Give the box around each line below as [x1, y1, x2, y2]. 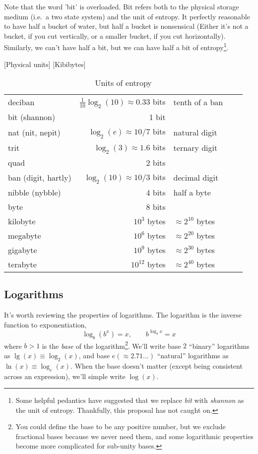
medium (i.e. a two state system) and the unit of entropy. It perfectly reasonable [4, 11, 250, 21]
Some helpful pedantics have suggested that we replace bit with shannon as [15, 395, 244, 405]
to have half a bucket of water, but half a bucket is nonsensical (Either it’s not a [4, 21, 249, 31]
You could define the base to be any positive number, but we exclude [15, 421, 226, 432]
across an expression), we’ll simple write [4, 371, 126, 381]
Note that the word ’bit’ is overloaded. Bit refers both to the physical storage [4, 1, 239, 11]
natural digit [173, 126, 217, 138]
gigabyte [8, 244, 37, 256]
